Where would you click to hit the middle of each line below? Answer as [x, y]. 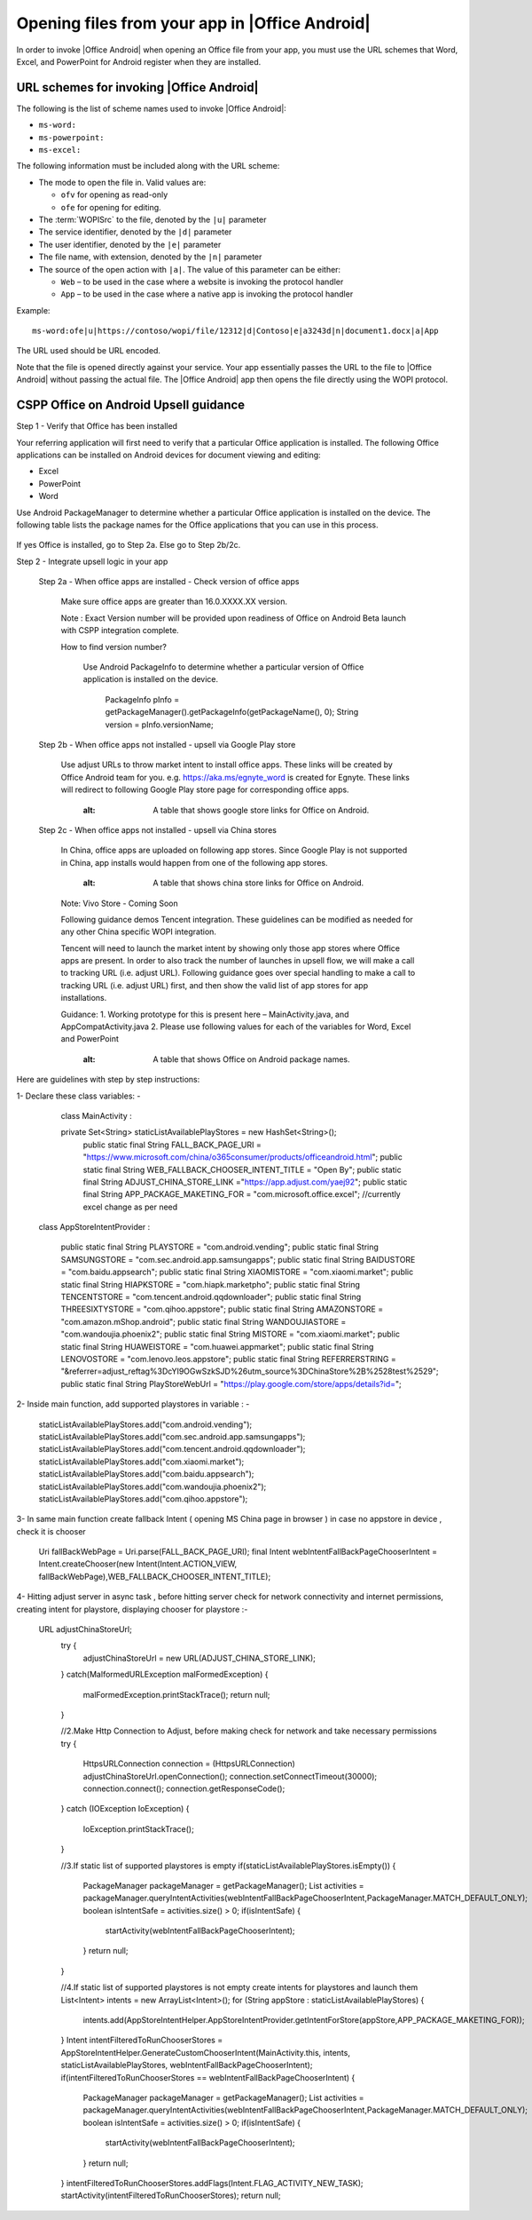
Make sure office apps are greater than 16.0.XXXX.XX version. [174, 602]
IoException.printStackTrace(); [138, 1828]
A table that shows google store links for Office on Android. [261, 810]
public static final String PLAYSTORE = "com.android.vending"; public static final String [219, 1247]
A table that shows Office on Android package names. [251, 1059]
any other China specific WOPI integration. [139, 932]
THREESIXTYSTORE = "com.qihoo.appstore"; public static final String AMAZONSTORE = [222, 1309]
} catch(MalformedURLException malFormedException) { [164, 1675]
